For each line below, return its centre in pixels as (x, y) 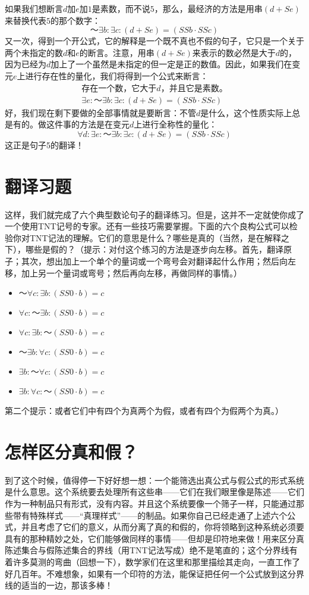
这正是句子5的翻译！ (44, 144)
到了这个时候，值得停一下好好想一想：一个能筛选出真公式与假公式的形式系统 (154, 480)
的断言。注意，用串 (117, 52)
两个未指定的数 (34, 52)
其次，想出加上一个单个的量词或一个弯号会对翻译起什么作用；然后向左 (158, 261)
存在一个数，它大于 (119, 88)
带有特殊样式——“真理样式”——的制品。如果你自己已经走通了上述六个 (150, 515)
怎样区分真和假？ (72, 451)
